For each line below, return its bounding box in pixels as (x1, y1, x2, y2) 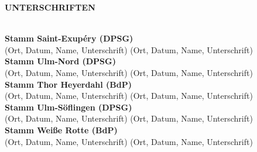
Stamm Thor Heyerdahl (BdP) (5, 78, 132, 90)
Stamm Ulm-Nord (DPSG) (5, 55, 116, 67)
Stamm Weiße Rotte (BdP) (5, 123, 118, 136)
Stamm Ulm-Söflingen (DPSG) (5, 101, 132, 113)
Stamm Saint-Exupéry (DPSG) (5, 32, 133, 44)
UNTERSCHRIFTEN (5, 1, 95, 13)
